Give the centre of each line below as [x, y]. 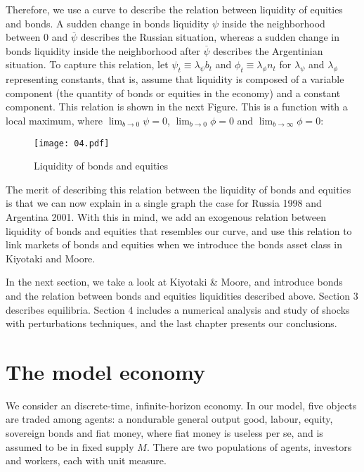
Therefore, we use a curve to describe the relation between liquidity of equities [174, 9]
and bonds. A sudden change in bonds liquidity [108, 23]
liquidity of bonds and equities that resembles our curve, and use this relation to [179, 230]
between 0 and [37, 37]
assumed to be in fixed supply [70, 446]
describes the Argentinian [268, 50]
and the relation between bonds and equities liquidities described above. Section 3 [182, 295]
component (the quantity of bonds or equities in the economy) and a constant [173, 93]
